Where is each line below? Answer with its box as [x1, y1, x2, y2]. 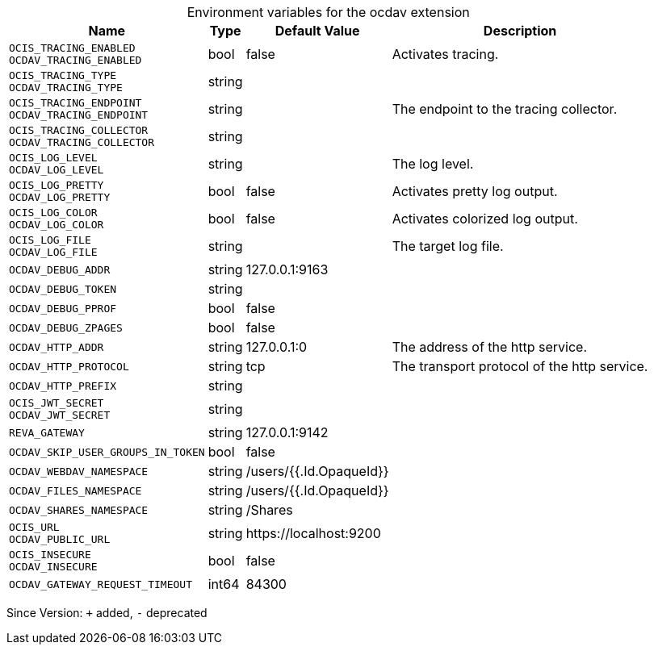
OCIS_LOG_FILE [9, 234, 91, 246]
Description [483, 23, 557, 39]
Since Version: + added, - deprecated [6, 606, 208, 620]
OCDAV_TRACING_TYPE [9, 81, 123, 94]
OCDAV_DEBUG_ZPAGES [9, 321, 123, 334]
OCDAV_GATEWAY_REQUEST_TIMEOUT [9, 578, 192, 590]
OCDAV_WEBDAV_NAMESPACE [9, 465, 149, 478]
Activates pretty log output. [392, 183, 558, 199]
